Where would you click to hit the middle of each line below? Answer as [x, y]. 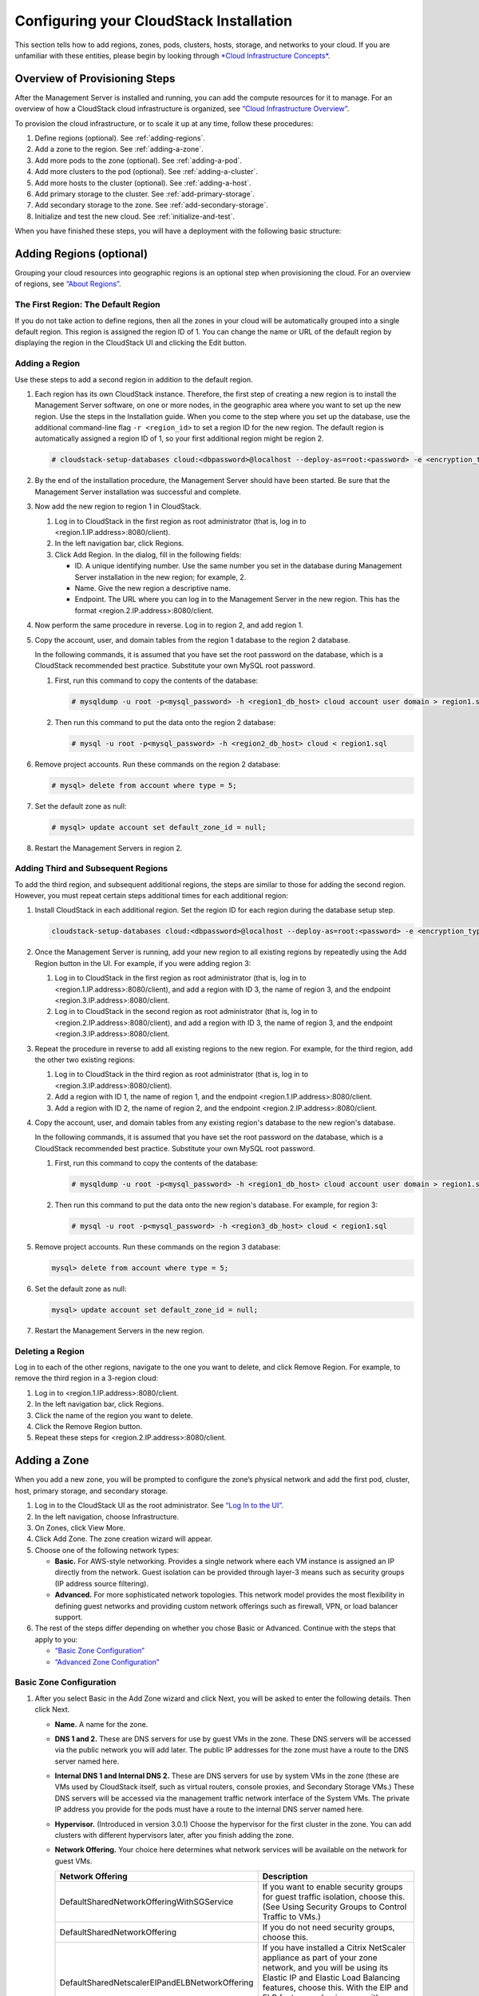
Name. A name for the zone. [101, 1724]
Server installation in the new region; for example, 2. [160, 577]
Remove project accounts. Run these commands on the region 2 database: [158, 764]
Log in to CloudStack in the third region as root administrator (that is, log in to [182, 1075]
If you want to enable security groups [333, 1887]
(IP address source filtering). [102, 1583]
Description [285, 1876]
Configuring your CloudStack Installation [154, 21]
